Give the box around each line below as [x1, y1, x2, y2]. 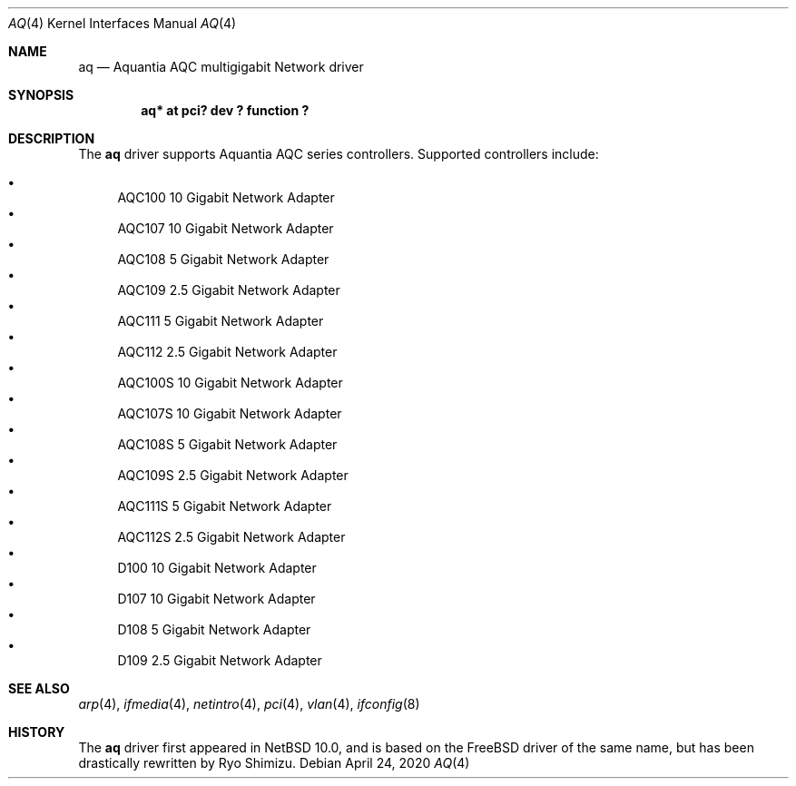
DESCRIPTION [8, 131, 95, 146]
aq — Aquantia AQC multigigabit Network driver [78, 59, 364, 74]
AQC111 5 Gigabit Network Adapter [117, 313, 324, 329]
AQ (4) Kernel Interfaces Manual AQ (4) [8, 15, 237, 31]
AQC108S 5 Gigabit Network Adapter [117, 437, 338, 452]
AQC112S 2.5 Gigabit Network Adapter [117, 529, 346, 545]
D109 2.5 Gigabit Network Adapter [117, 653, 322, 668]
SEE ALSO [8, 681, 70, 696]
